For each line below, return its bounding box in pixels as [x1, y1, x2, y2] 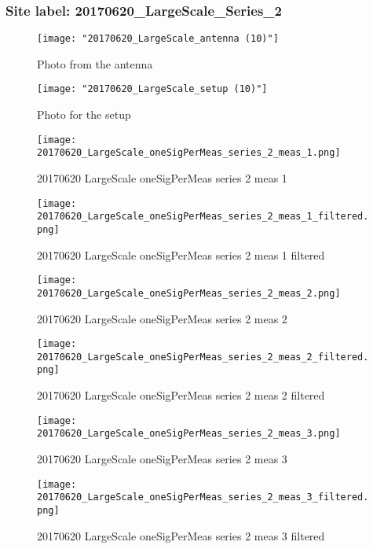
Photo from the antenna [37, 55, 153, 72]
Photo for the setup [37, 106, 131, 123]
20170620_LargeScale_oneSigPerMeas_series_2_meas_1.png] [37, 147, 341, 159]
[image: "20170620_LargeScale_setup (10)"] [37, 83, 268, 95]
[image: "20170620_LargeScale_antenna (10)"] [37, 33, 279, 45]
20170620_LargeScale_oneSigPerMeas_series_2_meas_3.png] [37, 428, 341, 440]
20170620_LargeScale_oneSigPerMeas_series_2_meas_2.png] [37, 287, 341, 299]
